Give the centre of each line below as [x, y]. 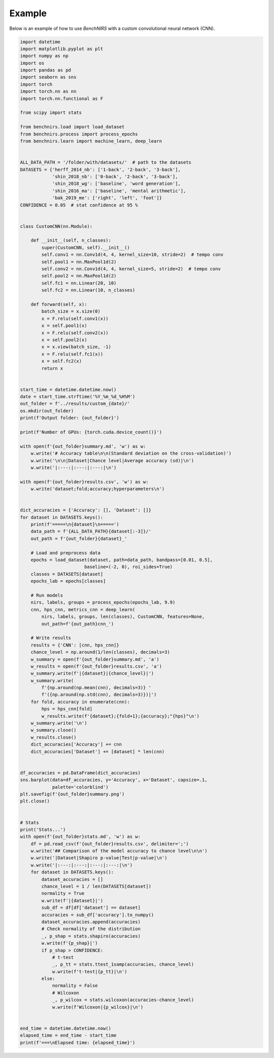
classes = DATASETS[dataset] [67, 574]
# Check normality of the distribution [91, 929]
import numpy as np [44, 56]
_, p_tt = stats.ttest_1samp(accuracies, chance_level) [123, 964]
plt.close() [35, 801]
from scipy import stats [51, 113]
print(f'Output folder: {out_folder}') [70, 418]
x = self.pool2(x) [64, 340]
